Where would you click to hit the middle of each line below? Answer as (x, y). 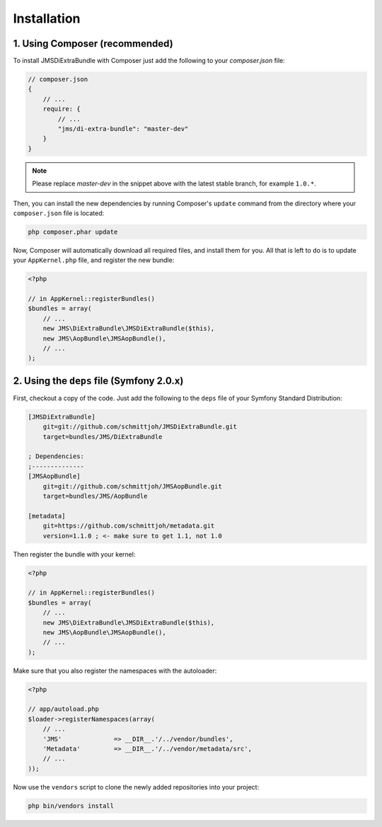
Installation (47, 18)
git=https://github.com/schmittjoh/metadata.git (129, 526)
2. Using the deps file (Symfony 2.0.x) (98, 381)
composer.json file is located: (59, 213)
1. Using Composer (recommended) (93, 44)
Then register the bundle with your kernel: (74, 554)
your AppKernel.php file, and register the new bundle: (94, 260)
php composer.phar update (73, 232)
